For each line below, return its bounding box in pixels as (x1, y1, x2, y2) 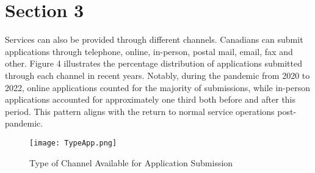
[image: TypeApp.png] (29, 138, 117, 147)
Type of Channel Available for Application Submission (29, 156, 233, 169)
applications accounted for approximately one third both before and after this (5, 93, 296, 106)
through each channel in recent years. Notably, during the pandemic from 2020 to (5, 68, 310, 81)
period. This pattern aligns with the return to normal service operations (5, 105, 275, 117)
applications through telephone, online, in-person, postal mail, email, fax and (5, 45, 293, 57)
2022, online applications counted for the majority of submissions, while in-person (5, 81, 310, 94)
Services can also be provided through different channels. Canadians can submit (5, 33, 303, 46)
